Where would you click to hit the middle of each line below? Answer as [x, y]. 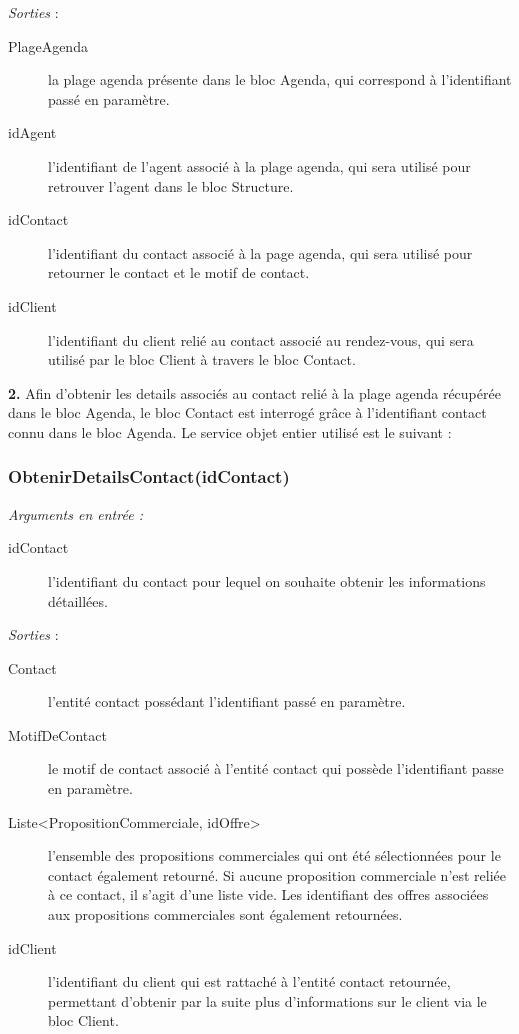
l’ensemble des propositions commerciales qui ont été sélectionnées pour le [274, 855]
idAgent [32, 132]
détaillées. [78, 600]
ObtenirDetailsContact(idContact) [149, 476]
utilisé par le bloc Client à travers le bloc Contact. [202, 359]
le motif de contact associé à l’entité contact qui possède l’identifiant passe [276, 768]
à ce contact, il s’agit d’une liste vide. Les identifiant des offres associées [268, 894]
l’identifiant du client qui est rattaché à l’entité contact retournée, [249, 981]
